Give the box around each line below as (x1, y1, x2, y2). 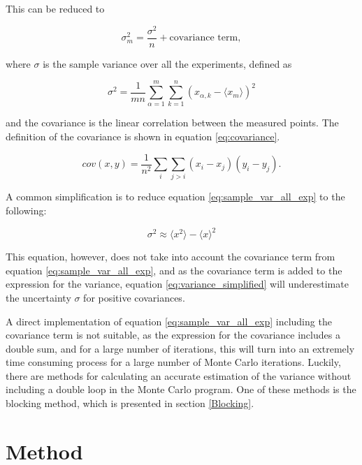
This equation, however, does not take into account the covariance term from (6, 249, 335, 264)
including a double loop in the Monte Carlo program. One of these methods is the (6, 382, 356, 397)
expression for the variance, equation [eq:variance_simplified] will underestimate (6, 276, 349, 291)
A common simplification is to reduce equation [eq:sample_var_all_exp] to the (6, 189, 345, 204)
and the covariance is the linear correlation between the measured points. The (6, 115, 339, 130)
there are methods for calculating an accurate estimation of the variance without (6, 368, 352, 383)
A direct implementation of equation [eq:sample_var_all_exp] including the (6, 313, 332, 328)
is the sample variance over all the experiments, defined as (43, 56, 292, 71)
